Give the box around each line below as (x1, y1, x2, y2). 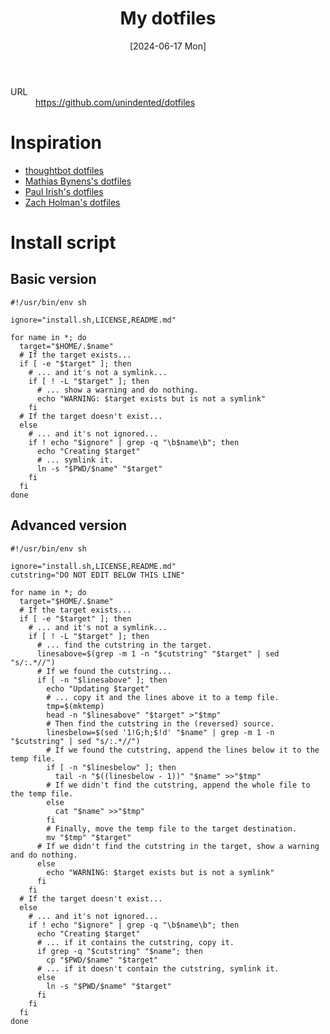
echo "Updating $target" (46, 683, 150, 694)
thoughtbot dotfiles (24, 164, 104, 176)
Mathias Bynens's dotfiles (24, 175, 132, 187)
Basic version (10, 271, 97, 288)
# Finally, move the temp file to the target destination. (46, 823, 298, 834)
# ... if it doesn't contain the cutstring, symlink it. (36, 963, 280, 974)
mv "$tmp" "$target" (46, 832, 132, 842)
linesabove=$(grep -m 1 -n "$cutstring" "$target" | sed (36, 648, 280, 659)
